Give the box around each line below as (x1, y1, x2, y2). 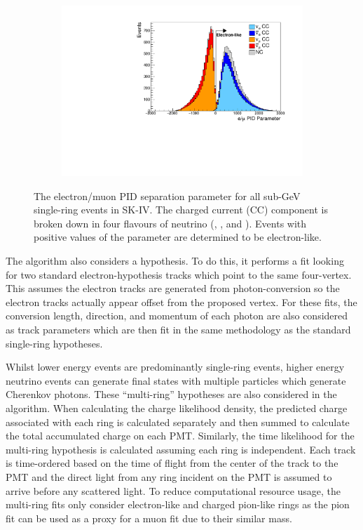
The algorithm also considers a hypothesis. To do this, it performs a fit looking (6, 253, 344, 268)
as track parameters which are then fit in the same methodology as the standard (6, 322, 351, 337)
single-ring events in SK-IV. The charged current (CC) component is (34, 202, 328, 217)
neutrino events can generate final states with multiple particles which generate (6, 373, 346, 387)
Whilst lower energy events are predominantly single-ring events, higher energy (6, 359, 345, 374)
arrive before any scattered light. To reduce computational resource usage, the (6, 483, 341, 498)
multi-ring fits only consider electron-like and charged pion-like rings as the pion (6, 497, 350, 512)
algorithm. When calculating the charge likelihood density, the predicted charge (6, 401, 348, 416)
